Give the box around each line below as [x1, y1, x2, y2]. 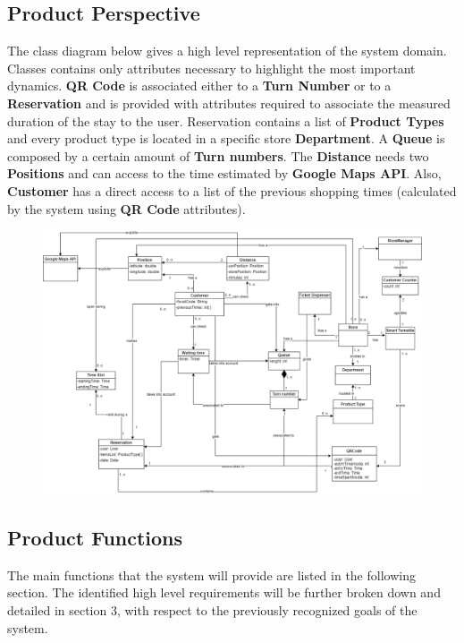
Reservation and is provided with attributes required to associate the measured [7, 93, 451, 112]
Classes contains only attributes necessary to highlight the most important [7, 58, 416, 77]
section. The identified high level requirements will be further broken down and [7, 583, 441, 602]
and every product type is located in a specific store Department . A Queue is [7, 129, 445, 148]
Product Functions [7, 523, 183, 551]
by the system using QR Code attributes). [7, 199, 246, 218]
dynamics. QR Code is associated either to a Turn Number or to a [7, 76, 392, 95]
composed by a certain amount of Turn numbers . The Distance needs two [7, 146, 429, 165]
